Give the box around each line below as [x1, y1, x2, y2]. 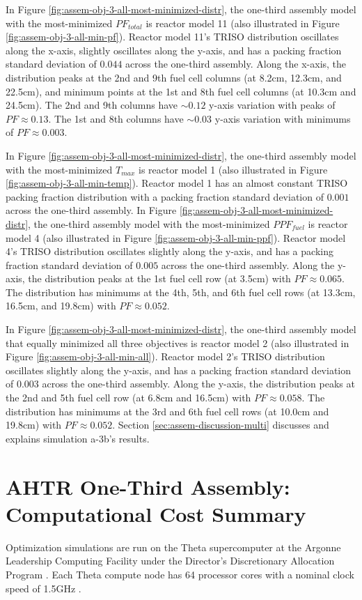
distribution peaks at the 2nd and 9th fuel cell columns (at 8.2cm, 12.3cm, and [6, 70, 342, 84]
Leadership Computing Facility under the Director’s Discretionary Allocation [6, 553, 335, 568]
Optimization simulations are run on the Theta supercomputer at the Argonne [6, 539, 341, 554]
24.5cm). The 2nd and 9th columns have [6, 98, 178, 112]
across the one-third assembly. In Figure [6, 203, 177, 217]
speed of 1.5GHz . [6, 580, 81, 595]
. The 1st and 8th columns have [48, 111, 184, 125]
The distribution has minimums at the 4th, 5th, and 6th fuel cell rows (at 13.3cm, [6, 284, 356, 299]
